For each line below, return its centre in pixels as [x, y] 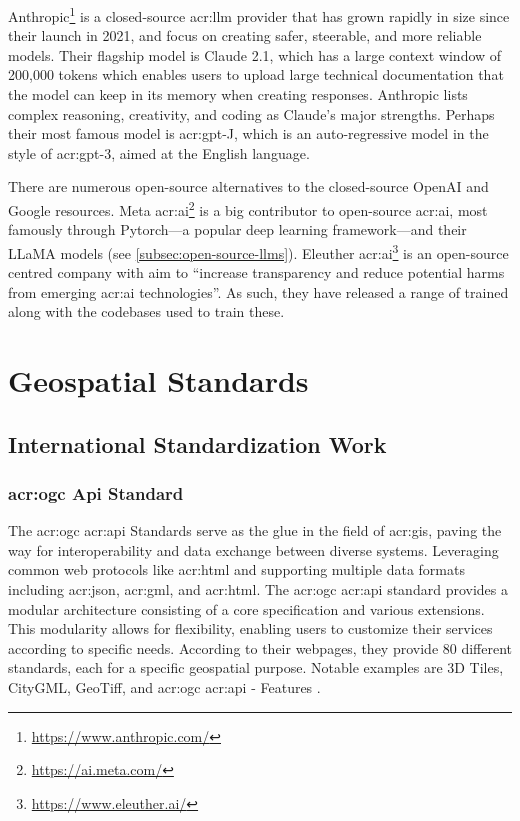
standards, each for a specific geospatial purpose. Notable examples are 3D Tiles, [256, 667]
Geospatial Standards [158, 380]
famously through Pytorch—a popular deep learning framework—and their [237, 229]
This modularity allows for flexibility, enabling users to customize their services [250, 628]
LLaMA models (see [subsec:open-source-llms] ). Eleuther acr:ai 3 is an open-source [258, 251]
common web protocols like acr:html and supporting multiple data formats [236, 569]
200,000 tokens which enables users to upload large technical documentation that [256, 74]
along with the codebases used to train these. [146, 311]
